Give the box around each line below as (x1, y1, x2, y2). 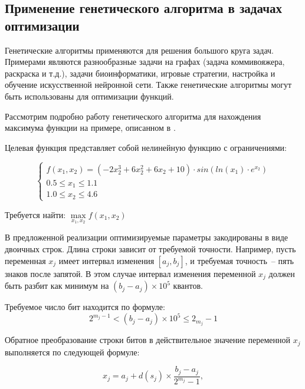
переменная (5, 254, 46, 266)
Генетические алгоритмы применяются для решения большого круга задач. (5, 44, 274, 56)
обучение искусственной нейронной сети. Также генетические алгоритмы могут (5, 78, 292, 91)
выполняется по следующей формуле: (5, 345, 140, 358)
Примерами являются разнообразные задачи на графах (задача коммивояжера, (5, 55, 285, 68)
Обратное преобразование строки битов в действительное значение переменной (5, 334, 291, 346)
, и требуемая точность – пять (185, 254, 294, 266)
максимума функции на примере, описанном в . (5, 121, 176, 134)
